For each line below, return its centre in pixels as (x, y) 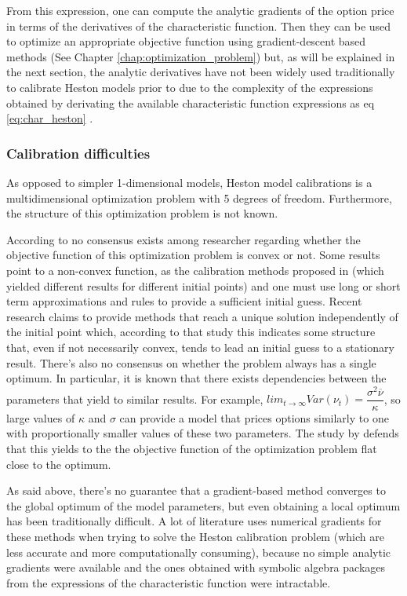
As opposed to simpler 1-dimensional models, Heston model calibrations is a (189, 182)
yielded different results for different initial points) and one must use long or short (203, 285)
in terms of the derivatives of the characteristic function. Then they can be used (199, 26)
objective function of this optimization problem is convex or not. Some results (193, 255)
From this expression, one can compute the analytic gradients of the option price (200, 10)
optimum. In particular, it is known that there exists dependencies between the (196, 378)
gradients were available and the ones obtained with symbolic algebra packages (196, 567)
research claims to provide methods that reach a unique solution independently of (202, 316)
